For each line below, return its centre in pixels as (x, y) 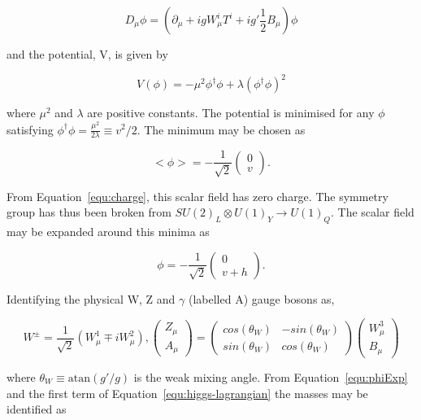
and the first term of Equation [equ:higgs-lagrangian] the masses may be (187, 393)
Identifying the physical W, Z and (91, 298)
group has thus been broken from (89, 212)
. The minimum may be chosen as (221, 129)
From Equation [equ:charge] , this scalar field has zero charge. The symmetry (197, 196)
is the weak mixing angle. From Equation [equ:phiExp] (271, 376)
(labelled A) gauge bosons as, (261, 298)
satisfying (30, 129)
